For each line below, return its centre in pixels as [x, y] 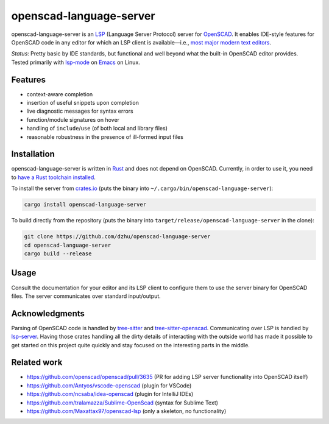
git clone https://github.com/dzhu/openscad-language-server [117, 237]
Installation [33, 154]
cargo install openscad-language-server [85, 205]
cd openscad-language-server [68, 245]
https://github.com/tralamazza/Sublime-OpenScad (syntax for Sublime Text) [122, 403]
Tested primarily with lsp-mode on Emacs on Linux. [76, 62]
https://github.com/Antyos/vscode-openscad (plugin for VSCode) [109, 385]
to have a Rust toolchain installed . [53, 177]
